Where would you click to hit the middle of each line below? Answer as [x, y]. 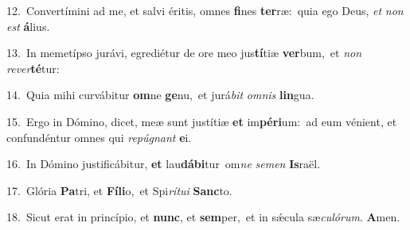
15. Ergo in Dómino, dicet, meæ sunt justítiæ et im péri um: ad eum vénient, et [202, 121]
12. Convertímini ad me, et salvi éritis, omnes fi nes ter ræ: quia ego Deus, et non [205, 10]
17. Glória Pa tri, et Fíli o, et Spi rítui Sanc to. [119, 190]
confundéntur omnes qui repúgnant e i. [99, 137]
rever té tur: [33, 68]
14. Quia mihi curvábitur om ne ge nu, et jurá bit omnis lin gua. [160, 95]
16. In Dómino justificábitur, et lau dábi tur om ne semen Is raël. [164, 164]
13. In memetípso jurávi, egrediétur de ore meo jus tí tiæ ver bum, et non [184, 53]
